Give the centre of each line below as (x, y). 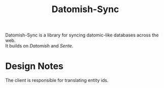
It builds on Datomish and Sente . (39, 46)
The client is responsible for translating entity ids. (57, 80)
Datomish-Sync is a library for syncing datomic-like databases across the (82, 35)
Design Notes (34, 66)
